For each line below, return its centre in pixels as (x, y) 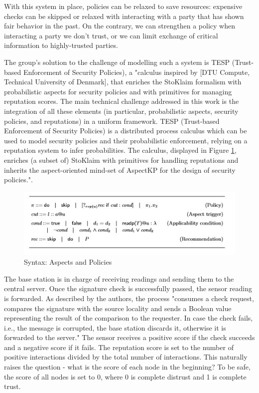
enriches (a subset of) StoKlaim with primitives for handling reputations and (121, 160)
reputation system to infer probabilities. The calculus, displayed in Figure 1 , (120, 150)
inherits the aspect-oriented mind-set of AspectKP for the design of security (120, 170)
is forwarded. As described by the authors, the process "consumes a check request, (129, 298)
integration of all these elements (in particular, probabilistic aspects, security (121, 111)
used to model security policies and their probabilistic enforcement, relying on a (126, 140)
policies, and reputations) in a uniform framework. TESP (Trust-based (112, 121)
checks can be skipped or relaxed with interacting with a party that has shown (124, 16)
